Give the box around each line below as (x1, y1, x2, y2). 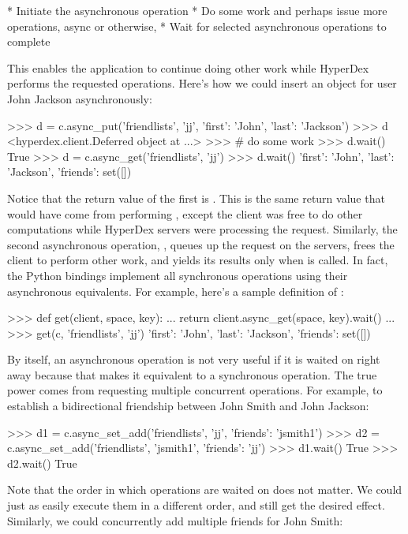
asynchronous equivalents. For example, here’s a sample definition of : (7, 282, 344, 299)
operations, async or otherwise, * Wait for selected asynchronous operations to (7, 17, 387, 34)
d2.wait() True (7, 454, 77, 471)
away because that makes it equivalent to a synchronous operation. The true (7, 366, 377, 383)
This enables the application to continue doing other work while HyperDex (7, 59, 369, 76)
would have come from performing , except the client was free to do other (7, 205, 363, 222)
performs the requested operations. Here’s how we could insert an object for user (7, 75, 397, 91)
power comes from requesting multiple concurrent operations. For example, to (7, 382, 383, 398)
